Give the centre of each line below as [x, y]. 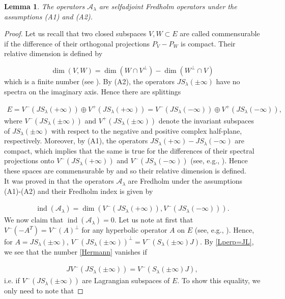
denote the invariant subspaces [206, 120]
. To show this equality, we [219, 280]
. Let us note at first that [154, 220]
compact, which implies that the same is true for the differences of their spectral [129, 150]
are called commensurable [220, 33]
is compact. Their [208, 43]
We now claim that [34, 220]
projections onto [29, 160]
